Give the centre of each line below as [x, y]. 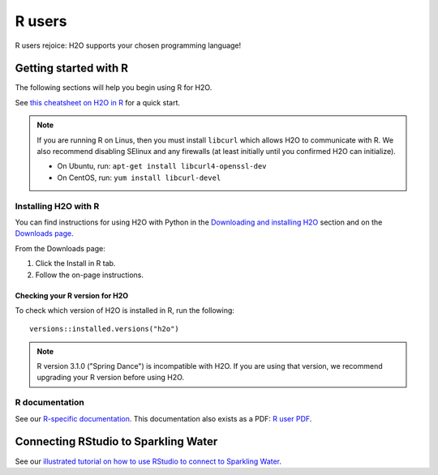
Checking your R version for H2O [72, 295]
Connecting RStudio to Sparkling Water [116, 442]
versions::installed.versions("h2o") [105, 329]
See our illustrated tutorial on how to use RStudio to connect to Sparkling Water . [148, 461]
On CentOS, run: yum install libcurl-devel [139, 178]
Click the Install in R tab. [75, 263]
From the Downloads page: [60, 248]
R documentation [49, 403]
